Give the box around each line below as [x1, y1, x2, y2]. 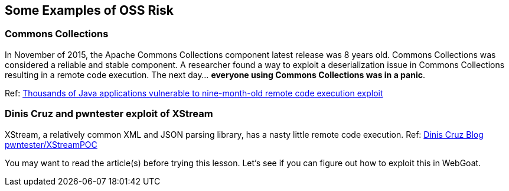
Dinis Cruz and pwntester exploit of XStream [5, 108, 213, 120]
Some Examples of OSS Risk [5, 3, 174, 18]
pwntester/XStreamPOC [5, 139, 97, 150]
